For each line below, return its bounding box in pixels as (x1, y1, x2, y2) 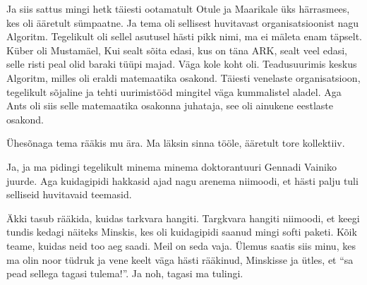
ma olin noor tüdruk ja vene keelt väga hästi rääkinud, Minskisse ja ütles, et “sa (6, 252, 354, 267)
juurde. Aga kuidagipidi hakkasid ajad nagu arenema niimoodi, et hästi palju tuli (6, 173, 359, 188)
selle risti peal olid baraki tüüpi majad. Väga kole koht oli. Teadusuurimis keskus (6, 56, 357, 71)
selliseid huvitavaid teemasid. (6, 187, 132, 202)
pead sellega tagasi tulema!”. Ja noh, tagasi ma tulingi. (6, 266, 243, 281)
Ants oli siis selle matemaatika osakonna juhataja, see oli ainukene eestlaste (6, 98, 333, 113)
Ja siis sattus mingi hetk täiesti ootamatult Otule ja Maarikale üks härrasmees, (6, 1, 350, 16)
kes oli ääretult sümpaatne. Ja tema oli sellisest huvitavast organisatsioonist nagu (6, 15, 359, 30)
